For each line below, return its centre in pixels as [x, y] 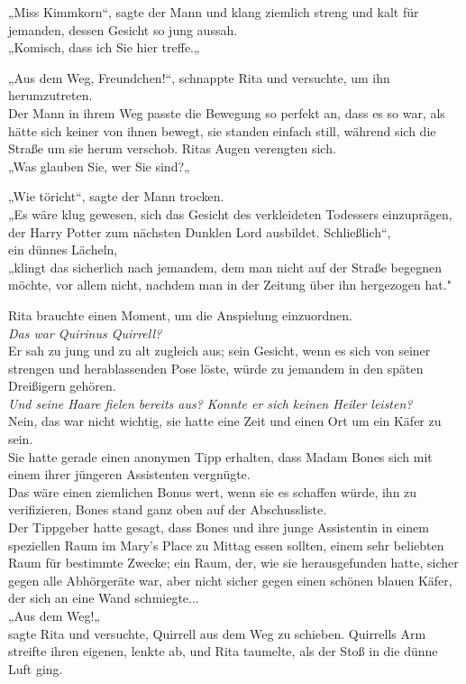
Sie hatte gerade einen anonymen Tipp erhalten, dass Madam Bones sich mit [220, 456]
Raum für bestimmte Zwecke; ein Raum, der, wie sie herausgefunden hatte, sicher [233, 563]
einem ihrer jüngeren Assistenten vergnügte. [129, 474]
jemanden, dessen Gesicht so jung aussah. [123, 29]
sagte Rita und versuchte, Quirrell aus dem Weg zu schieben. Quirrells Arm [217, 633]
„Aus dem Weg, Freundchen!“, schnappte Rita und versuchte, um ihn [199, 77]
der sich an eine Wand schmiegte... [104, 598]
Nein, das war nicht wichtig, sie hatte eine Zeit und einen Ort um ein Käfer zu [225, 421]
